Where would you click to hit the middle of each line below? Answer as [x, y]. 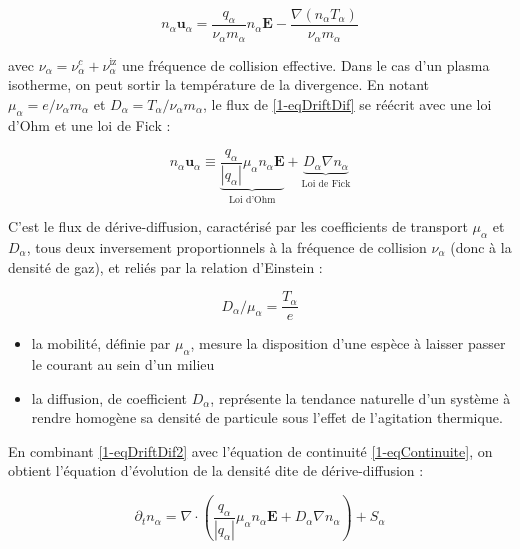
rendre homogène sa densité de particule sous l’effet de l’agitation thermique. [267, 417]
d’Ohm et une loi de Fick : [89, 124]
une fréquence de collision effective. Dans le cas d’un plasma [305, 64]
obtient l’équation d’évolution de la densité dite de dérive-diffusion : [216, 470]
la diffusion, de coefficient [109, 397]
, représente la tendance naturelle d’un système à [360, 397]
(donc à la [481, 247]
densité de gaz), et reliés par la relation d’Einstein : [165, 266]
